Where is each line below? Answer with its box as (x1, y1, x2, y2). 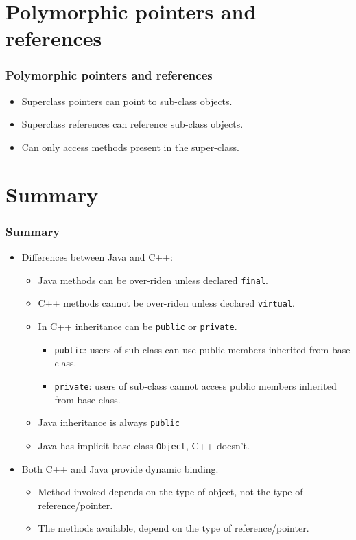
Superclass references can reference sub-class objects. (21, 117, 244, 131)
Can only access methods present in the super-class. (21, 139, 239, 154)
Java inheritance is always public (38, 415, 180, 430)
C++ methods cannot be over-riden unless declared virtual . (38, 296, 296, 310)
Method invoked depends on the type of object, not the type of (38, 484, 303, 499)
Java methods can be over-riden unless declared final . (38, 272, 268, 287)
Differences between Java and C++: (21, 250, 173, 264)
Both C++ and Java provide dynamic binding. (21, 461, 219, 476)
